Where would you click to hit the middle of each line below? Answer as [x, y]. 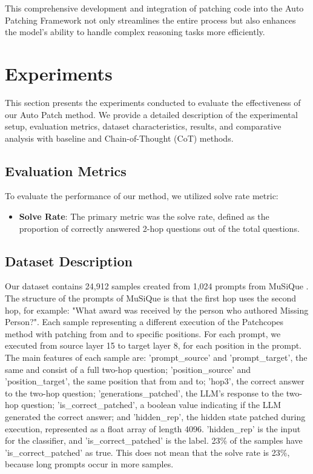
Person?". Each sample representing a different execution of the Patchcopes [144, 322]
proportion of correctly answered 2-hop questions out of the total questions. [159, 228]
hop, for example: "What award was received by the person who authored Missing [157, 310]
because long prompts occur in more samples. [89, 464]
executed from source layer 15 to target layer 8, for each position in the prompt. [153, 345]
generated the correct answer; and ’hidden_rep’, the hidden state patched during [155, 416]
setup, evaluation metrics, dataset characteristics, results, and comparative [143, 126]
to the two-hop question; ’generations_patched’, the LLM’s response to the [144, 393]
